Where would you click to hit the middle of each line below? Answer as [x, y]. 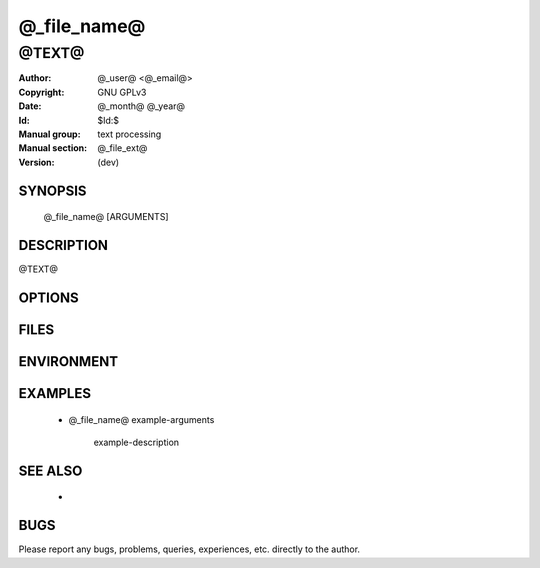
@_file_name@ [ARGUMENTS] [106, 217]
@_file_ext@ [122, 148]
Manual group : [49, 134]
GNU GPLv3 [122, 92]
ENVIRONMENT [68, 361]
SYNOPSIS [52, 190]
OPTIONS [48, 297]
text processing [129, 134]
